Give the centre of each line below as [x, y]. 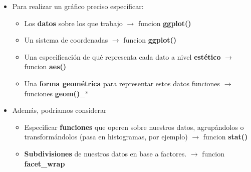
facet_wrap [45, 163]
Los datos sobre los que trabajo [73, 23]
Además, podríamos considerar [59, 110]
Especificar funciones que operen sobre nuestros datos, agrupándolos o [134, 127]
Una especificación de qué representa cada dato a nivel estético [122, 56]
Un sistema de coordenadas [66, 40]
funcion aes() [45, 66]
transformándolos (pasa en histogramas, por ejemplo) [106, 137]
